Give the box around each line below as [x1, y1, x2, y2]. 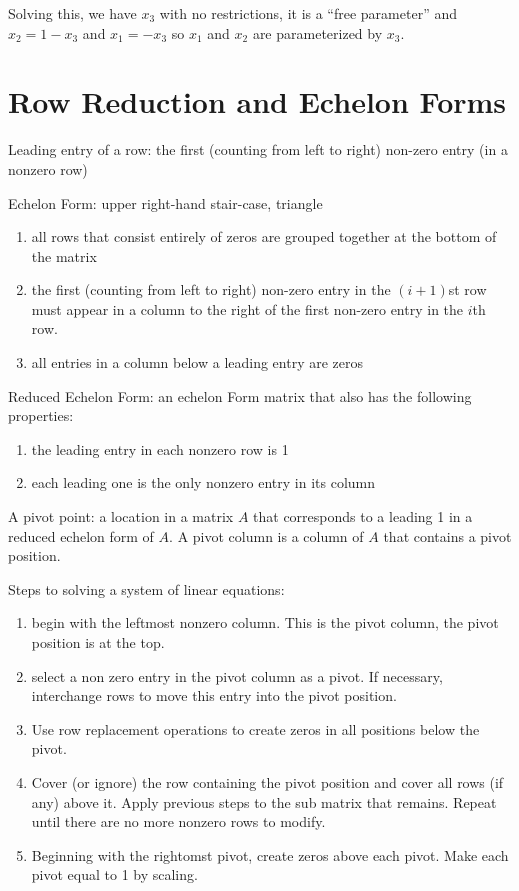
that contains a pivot [383, 525, 512, 546]
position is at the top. [31, 632, 165, 652]
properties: [8, 405, 74, 426]
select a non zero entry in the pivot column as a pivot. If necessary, [31, 665, 443, 686]
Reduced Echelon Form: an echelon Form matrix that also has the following [8, 385, 472, 406]
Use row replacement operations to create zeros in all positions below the [31, 718, 480, 739]
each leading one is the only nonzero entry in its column [31, 472, 376, 493]
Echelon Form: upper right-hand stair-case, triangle [8, 192, 323, 213]
